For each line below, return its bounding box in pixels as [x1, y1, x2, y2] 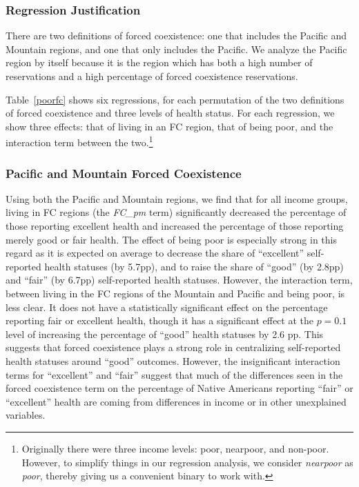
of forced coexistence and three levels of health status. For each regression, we [6, 106, 335, 120]
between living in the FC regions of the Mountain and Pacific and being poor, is [6, 286, 345, 300]
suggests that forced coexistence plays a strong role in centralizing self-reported [6, 340, 341, 355]
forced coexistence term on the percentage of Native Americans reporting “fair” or [6, 381, 353, 395]
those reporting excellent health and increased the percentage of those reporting [6, 219, 344, 233]
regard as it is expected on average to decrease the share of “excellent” [6, 246, 304, 260]
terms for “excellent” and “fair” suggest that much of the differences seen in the [6, 367, 343, 381]
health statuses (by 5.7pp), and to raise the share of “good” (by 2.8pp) [44, 259, 344, 273]
